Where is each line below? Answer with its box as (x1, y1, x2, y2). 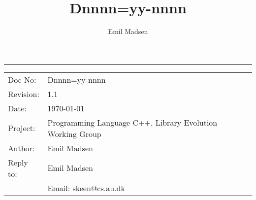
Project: (8, 122, 35, 134)
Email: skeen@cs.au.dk (47, 182, 125, 194)
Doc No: (8, 73, 36, 85)
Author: (8, 142, 35, 154)
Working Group (47, 128, 101, 139)
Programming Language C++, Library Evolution (47, 116, 218, 128)
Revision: (8, 88, 39, 100)
